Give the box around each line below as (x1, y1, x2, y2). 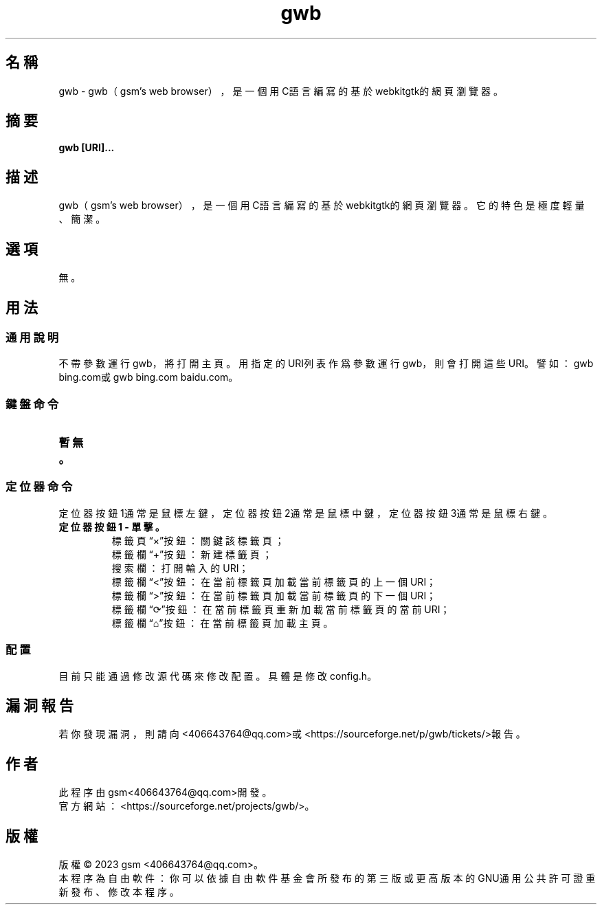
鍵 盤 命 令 (5, 397, 59, 411)
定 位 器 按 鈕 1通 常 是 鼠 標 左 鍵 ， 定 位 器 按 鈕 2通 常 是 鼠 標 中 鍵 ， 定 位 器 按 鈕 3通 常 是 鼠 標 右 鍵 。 (58, 507, 553, 519)
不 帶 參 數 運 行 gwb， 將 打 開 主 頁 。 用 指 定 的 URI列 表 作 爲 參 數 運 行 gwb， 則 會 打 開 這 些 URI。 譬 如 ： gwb (58, 357, 594, 370)
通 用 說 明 (5, 330, 59, 344)
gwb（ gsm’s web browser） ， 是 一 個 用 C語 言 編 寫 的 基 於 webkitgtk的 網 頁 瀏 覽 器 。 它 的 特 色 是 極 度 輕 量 (58, 199, 585, 212)
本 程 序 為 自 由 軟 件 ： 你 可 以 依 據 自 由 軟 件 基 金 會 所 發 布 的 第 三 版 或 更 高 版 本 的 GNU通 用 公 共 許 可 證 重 (58, 872, 596, 885)
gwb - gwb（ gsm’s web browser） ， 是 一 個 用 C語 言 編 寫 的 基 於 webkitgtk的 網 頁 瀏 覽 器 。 (58, 85, 503, 97)
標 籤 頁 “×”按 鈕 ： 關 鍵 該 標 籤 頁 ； (111, 534, 285, 546)
